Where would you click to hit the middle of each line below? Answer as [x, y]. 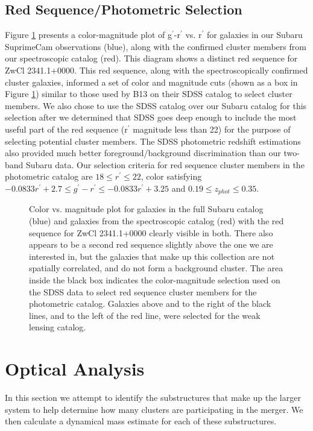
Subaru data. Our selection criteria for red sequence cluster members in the [165, 164]
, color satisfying [171, 176]
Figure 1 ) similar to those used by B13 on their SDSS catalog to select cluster [149, 94]
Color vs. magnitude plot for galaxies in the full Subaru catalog [146, 209]
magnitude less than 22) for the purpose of [212, 129]
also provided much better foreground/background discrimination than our [143, 153]
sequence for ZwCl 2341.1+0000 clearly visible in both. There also [151, 232]
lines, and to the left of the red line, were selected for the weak [145, 315]
